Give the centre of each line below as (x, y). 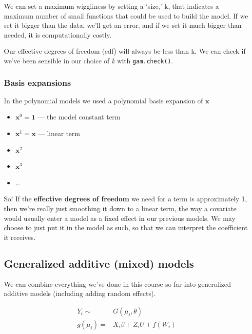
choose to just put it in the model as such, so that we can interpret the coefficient (126, 227)
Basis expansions (38, 82)
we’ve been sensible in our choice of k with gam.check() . (88, 60)
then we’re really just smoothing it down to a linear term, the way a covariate (120, 208)
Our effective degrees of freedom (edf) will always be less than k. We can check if (125, 51)
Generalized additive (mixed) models (99, 263)
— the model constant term (79, 117)
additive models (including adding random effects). (80, 293)
